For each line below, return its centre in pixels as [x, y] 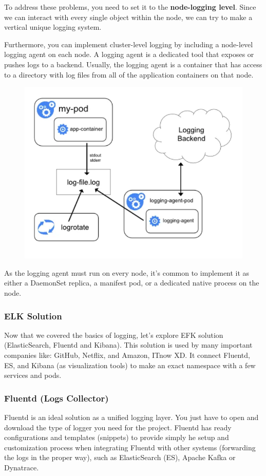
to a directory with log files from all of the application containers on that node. [129, 74]
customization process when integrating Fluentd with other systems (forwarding [130, 447]
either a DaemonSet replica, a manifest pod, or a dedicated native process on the [132, 283]
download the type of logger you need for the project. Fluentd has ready [118, 427]
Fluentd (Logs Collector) [56, 398]
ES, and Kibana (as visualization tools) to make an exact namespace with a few [130, 365]
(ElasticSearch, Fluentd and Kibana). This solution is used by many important [128, 345]
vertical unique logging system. [53, 27]
